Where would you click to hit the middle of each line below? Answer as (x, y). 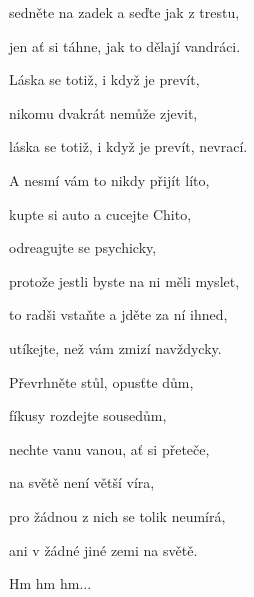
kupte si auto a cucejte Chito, (100, 213)
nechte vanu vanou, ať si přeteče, (109, 448)
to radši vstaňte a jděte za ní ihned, (118, 314)
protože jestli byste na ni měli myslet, (124, 280)
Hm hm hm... (50, 583)
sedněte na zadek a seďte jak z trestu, (124, 12)
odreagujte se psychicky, (83, 247)
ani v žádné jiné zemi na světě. (103, 549)
